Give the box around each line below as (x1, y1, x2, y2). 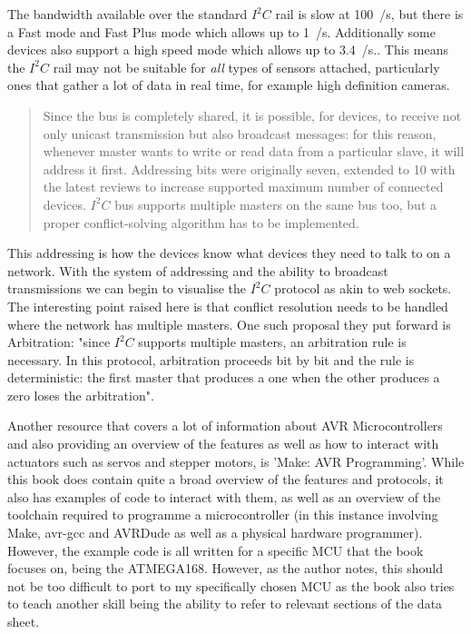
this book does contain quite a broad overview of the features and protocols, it (7, 470, 444, 489)
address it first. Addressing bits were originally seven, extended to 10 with (43, 159, 456, 178)
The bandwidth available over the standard (7, 5, 248, 23)
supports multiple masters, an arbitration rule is (138, 332, 407, 352)
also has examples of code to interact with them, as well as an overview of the (7, 487, 441, 506)
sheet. (7, 612, 40, 630)
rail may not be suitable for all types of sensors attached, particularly (53, 57, 440, 76)
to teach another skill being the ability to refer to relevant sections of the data (7, 594, 443, 613)
